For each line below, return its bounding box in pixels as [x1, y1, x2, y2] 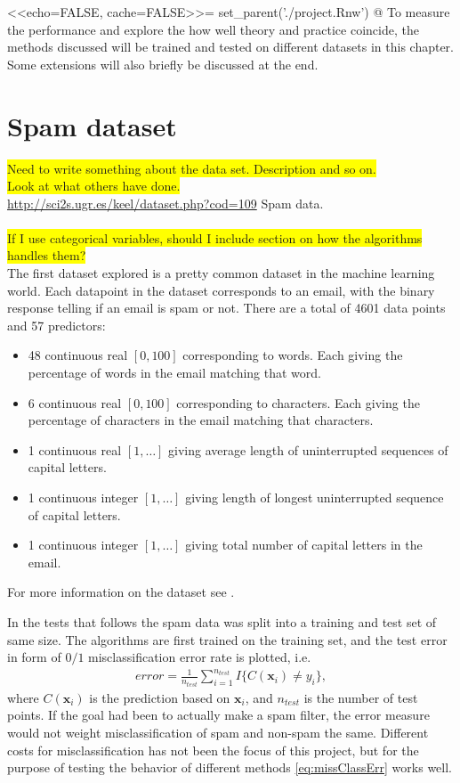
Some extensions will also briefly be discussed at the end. [7, 54, 319, 73]
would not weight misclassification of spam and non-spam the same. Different [7, 722, 429, 741]
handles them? [7, 246, 86, 265]
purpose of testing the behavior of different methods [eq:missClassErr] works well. [7, 758, 452, 777]
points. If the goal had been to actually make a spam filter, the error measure [7, 706, 430, 724]
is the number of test [303, 688, 418, 706]
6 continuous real [28, 393, 122, 412]
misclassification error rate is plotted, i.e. [88, 648, 311, 666]
